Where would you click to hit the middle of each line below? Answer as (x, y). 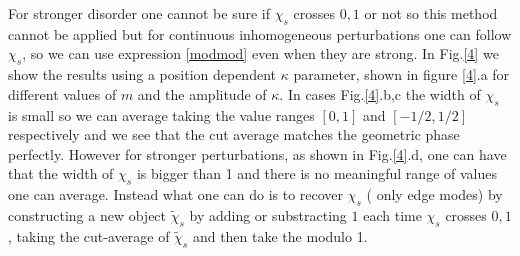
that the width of (61, 173)
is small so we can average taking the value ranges (161, 114)
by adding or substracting (268, 214)
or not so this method (431, 13)
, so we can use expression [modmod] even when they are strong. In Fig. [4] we (260, 53)
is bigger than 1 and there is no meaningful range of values (316, 173)
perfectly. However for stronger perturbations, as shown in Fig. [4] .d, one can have (257, 153)
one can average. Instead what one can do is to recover (176, 194)
